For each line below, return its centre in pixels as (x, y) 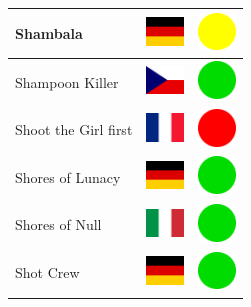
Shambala (49, 32)
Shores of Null (58, 224)
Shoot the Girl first (74, 129)
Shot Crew (47, 272)
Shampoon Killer (67, 81)
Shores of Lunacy (68, 176)
